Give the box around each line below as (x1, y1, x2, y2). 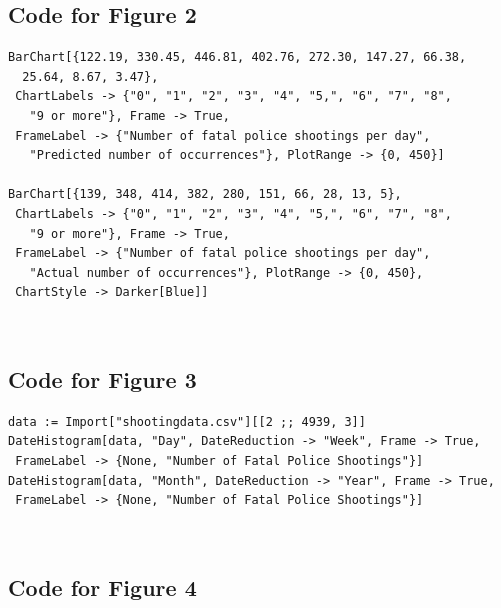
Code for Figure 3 (8, 363, 197, 394)
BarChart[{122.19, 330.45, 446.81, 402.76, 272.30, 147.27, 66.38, (8, 50, 467, 65)
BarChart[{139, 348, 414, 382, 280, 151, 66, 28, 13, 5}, (8, 187, 402, 202)
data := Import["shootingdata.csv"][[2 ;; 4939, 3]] (8, 414, 366, 429)
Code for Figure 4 (8, 571, 197, 602)
